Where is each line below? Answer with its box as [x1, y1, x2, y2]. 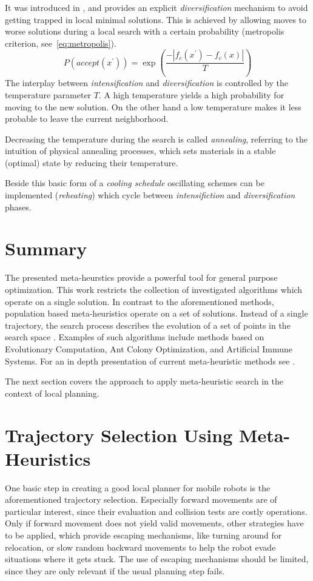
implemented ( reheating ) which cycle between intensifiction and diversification [5, 189, 295, 201]
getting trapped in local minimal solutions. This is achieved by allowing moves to [5, 13, 307, 25]
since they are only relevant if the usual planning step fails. [5, 564, 225, 577]
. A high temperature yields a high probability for [98, 88, 284, 101]
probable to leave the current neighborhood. [5, 112, 169, 125]
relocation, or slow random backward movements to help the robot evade [5, 540, 276, 553]
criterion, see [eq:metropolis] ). [5, 36, 116, 49]
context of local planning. [5, 386, 99, 399]
